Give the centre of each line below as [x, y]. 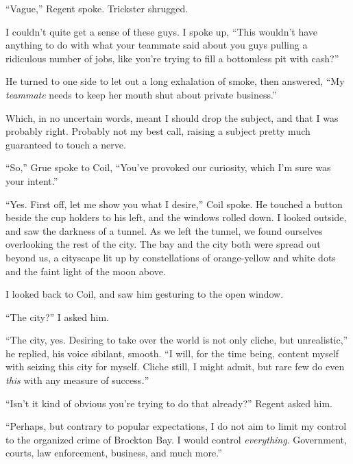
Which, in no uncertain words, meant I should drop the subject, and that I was [172, 117]
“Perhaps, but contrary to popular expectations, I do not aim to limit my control [176, 426]
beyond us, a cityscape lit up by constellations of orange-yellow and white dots [171, 257]
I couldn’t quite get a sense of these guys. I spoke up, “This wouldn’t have [162, 31]
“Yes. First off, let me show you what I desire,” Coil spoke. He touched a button [174, 204]
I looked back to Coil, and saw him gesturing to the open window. [145, 294]
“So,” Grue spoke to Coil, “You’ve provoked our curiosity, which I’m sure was [168, 167]
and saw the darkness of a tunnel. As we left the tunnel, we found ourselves [164, 230]
